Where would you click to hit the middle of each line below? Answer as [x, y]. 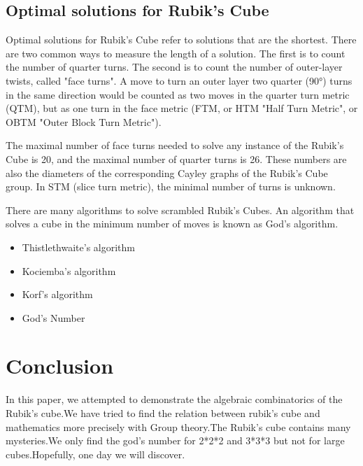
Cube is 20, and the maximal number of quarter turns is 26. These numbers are [176, 158]
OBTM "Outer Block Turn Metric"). [84, 121]
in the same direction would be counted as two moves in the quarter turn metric [178, 94]
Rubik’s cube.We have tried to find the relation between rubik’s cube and [163, 413]
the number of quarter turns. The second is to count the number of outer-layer [174, 67]
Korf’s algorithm [57, 294]
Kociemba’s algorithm [69, 270]
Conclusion [60, 366]
